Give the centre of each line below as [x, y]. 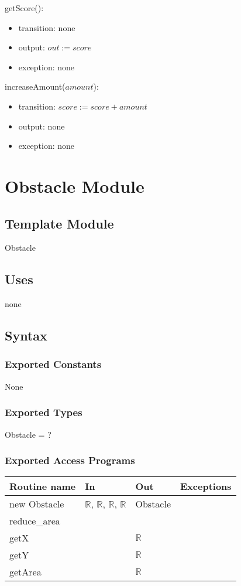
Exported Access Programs [70, 460]
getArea [25, 572]
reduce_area [35, 521]
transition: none [47, 27]
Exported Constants [53, 364]
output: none [42, 126]
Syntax [26, 335]
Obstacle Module [75, 185]
